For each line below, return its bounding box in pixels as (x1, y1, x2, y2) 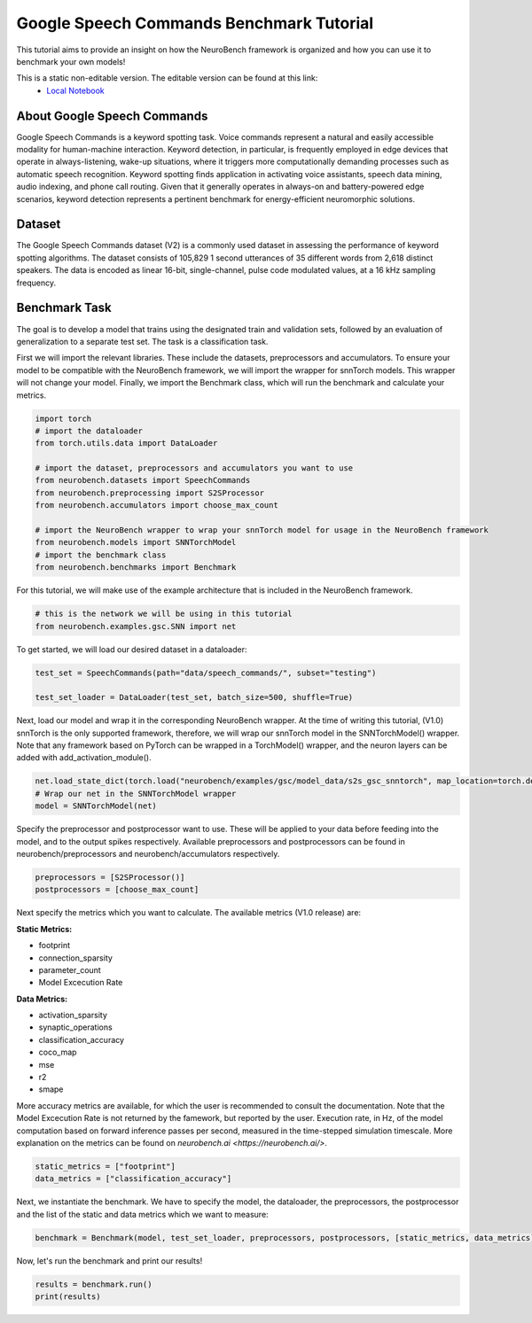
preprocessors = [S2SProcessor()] (35, 872, 185, 882)
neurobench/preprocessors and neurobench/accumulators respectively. (16, 848, 280, 859)
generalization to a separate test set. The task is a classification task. (16, 336, 269, 346)
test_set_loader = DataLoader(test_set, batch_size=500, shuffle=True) (35, 692, 354, 703)
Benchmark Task (16, 300, 112, 315)
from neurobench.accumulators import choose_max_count (35, 501, 278, 510)
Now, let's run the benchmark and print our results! (16, 1255, 203, 1266)
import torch (35, 413, 92, 424)
